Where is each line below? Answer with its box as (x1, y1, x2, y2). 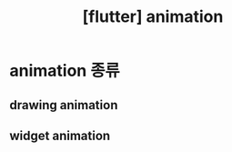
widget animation (9, 127, 111, 143)
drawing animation (9, 97, 118, 113)
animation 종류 (9, 61, 120, 81)
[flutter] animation (82, 6, 224, 27)
